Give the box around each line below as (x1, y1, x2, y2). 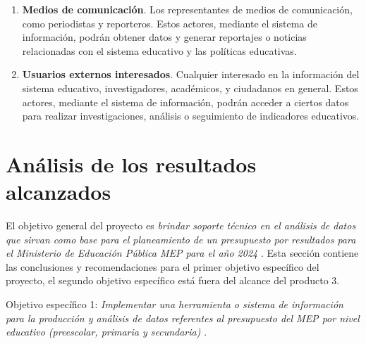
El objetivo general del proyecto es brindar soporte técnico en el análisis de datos (6, 218, 356, 233)
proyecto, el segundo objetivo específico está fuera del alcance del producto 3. (6, 273, 340, 288)
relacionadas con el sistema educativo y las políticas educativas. (22, 43, 297, 58)
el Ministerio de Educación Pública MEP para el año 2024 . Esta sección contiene (6, 246, 359, 260)
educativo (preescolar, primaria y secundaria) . (6, 324, 207, 339)
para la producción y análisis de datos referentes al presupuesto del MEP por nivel (6, 310, 360, 325)
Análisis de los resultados (6, 149, 257, 178)
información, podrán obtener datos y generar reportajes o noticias (22, 30, 307, 44)
